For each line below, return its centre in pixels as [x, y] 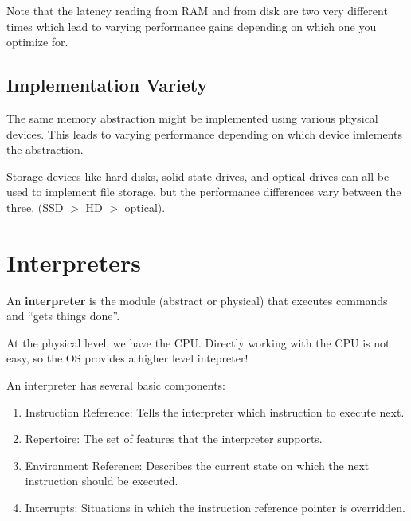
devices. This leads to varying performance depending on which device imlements [205, 133]
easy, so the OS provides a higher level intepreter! [127, 358]
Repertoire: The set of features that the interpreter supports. [174, 439]
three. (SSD [35, 207]
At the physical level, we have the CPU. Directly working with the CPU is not [198, 342]
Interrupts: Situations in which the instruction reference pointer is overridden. [215, 508]
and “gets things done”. [63, 316]
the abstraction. [45, 149]
